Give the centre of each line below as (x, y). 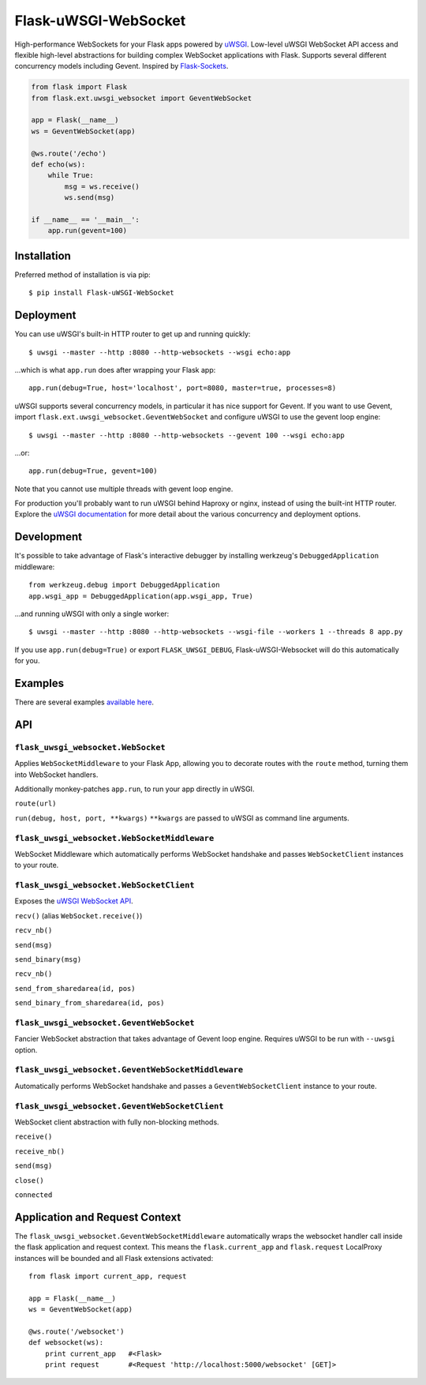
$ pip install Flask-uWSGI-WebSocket (102, 293)
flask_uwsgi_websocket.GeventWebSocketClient (119, 1106)
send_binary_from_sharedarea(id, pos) (90, 1003)
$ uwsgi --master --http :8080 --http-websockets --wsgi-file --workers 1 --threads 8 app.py (216, 632)
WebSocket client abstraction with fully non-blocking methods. (117, 1122)
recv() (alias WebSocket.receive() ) (78, 915)
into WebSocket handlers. (56, 775)
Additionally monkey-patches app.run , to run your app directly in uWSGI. (135, 789)
